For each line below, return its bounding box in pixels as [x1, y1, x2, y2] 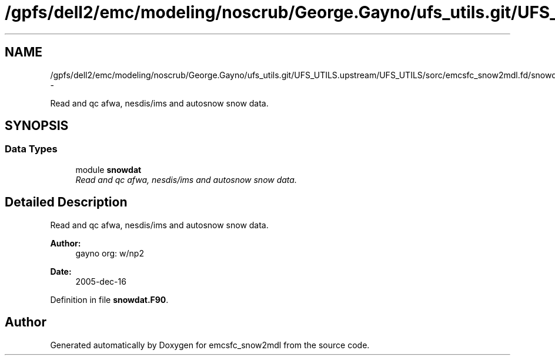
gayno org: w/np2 [75, 248, 144, 258]
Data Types [5, 143, 58, 155]
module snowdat [75, 164, 142, 175]
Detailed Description [5, 195, 128, 210]
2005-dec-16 [75, 276, 126, 286]
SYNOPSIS [5, 118, 69, 134]
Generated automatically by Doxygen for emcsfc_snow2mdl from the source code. [50, 339, 370, 350]
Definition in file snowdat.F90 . [50, 294, 169, 305]
